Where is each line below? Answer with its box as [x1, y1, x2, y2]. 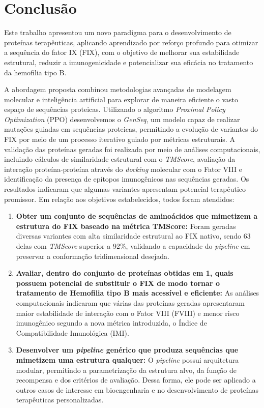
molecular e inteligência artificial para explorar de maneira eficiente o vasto [4, 94, 238, 104]
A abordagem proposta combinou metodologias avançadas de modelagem [4, 84, 231, 95]
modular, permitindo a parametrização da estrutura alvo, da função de [16, 364, 237, 375]
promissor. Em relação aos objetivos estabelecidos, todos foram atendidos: [4, 193, 234, 204]
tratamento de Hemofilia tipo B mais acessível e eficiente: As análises [16, 287, 259, 298]
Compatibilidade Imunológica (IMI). [16, 327, 129, 338]
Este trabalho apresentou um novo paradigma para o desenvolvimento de [4, 27, 231, 38]
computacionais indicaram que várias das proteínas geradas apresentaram [16, 297, 245, 308]
